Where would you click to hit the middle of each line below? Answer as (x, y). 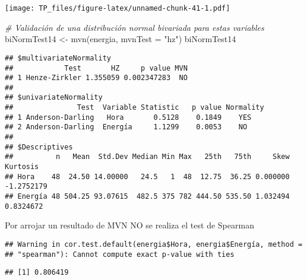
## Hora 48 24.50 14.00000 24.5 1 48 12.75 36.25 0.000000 (147, 176)
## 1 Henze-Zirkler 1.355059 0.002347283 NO (96, 78)
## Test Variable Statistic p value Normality (134, 108)
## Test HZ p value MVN (96, 68)
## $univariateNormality (54, 98)
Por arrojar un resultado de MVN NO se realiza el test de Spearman (129, 225)
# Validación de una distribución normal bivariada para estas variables (134, 27)
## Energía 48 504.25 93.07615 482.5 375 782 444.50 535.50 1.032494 (147, 197)
